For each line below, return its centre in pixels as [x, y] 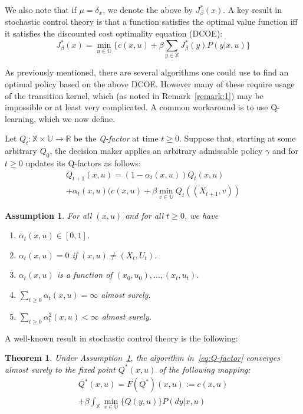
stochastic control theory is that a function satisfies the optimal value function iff [151, 22]
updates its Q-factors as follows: [83, 163]
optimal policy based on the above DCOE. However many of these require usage [150, 84]
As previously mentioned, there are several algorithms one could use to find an [147, 72]
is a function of [85, 275]
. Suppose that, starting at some [237, 138]
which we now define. [77, 118]
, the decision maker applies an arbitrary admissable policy [156, 151]
